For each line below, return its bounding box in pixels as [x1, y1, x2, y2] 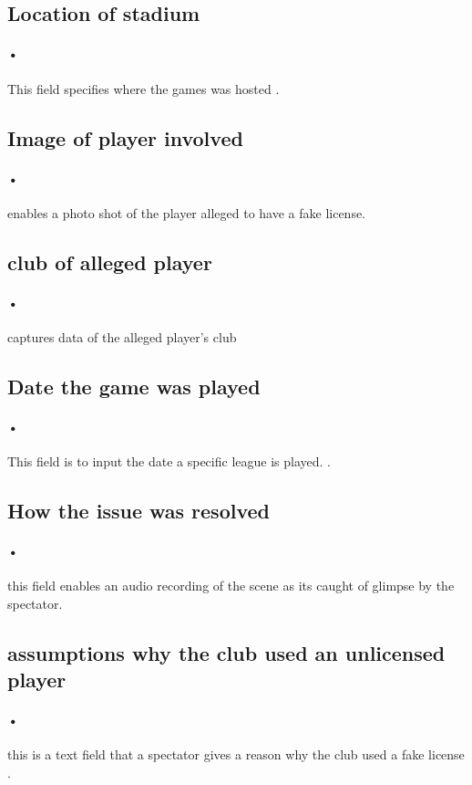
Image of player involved [7, 123, 243, 152]
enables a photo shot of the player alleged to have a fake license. [7, 203, 366, 222]
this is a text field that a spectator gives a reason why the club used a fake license [7, 745, 465, 764]
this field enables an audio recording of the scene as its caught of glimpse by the [7, 576, 455, 595]
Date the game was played [7, 372, 261, 400]
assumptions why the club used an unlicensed [7, 638, 446, 666]
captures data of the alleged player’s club [7, 327, 237, 346]
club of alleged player [7, 247, 212, 276]
